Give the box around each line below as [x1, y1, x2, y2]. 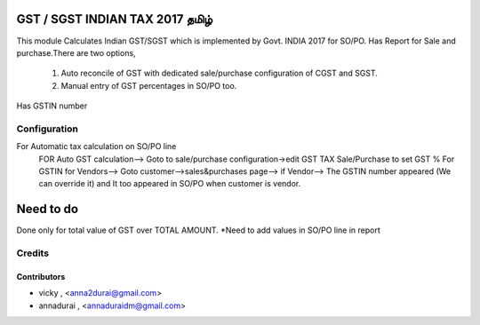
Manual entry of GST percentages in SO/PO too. [60, 80, 237, 91]
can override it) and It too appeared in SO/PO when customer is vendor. [38, 178, 301, 189]
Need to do [16, 202, 79, 217]
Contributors [16, 271, 66, 281]
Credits [16, 247, 49, 259]
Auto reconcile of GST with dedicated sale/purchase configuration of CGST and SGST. [60, 67, 378, 79]
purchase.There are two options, [16, 47, 137, 58]
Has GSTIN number [16, 100, 88, 111]
